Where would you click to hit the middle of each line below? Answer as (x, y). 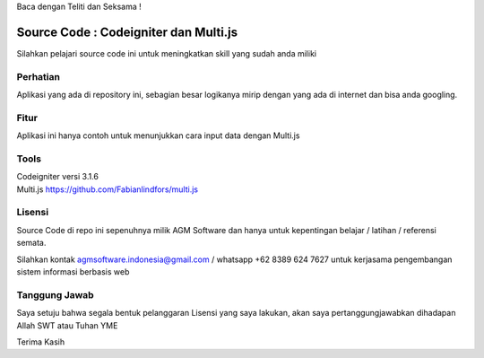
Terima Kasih (41, 342)
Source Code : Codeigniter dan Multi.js (127, 32)
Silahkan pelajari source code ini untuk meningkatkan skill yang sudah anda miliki (167, 53)
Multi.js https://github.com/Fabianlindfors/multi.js (108, 189)
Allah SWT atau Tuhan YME (67, 325)
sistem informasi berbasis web (73, 272)
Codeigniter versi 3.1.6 (57, 177)
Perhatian (38, 76)
